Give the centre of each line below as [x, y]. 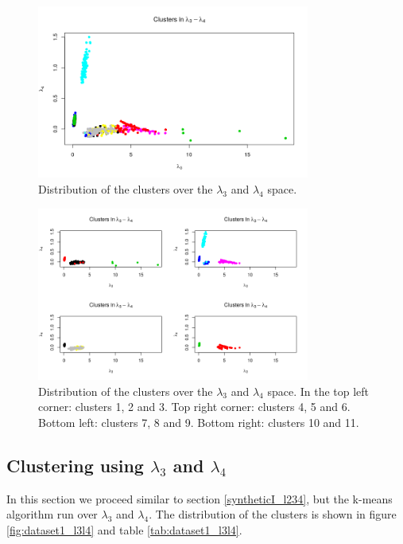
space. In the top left [318, 391]
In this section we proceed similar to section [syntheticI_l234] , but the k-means [200, 498]
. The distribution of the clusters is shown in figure [273, 514]
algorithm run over [52, 514]
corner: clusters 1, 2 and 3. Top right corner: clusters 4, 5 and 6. [194, 407]
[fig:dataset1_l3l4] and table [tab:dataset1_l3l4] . [124, 529]
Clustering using [75, 465]
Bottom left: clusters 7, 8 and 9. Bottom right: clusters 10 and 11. [199, 422]
